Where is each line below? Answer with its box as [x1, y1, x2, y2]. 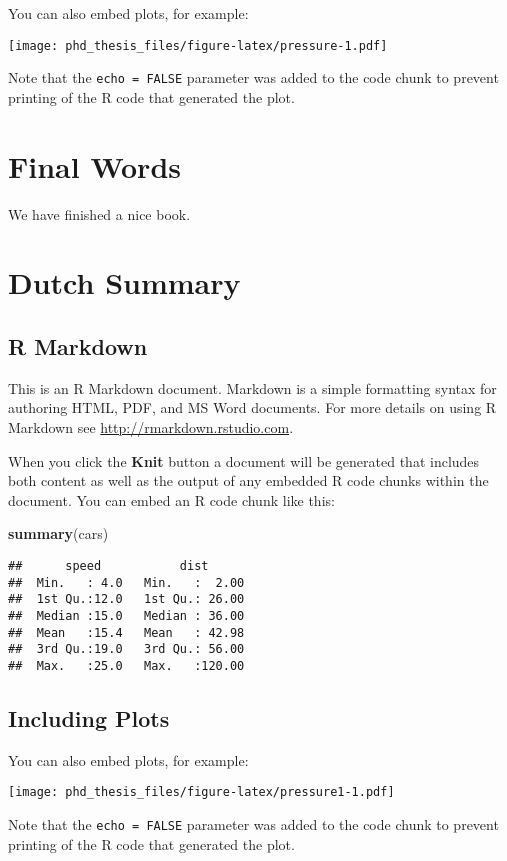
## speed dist [8, 558, 209, 573]
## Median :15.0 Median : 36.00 [8, 608, 245, 623]
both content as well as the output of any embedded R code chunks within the [8, 470, 489, 491]
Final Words [8, 145, 181, 186]
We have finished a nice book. [8, 203, 191, 224]
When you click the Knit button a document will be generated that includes [8, 450, 480, 471]
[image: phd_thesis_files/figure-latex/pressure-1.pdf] [8, 38, 388, 53]
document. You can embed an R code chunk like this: [8, 489, 335, 510]
